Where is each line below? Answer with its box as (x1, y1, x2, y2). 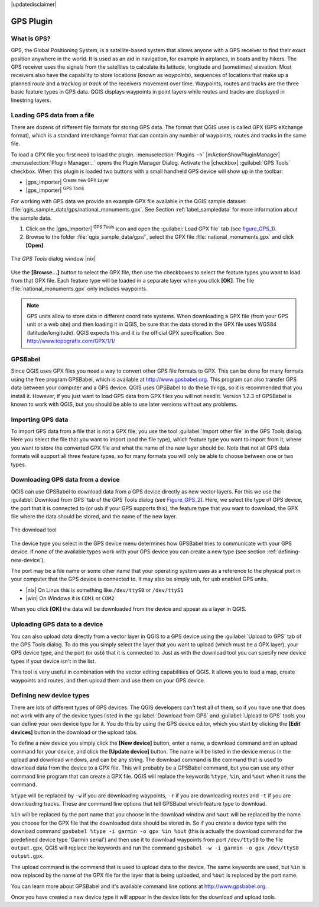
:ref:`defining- (266, 548, 301, 555)
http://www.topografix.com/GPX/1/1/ (27, 338, 115, 345)
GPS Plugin (11, 16, 53, 26)
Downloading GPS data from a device (11, 476, 121, 484)
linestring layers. (11, 97, 51, 104)
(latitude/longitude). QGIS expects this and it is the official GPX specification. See (27, 329, 224, 336)
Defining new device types (11, 691, 90, 700)
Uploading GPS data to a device (11, 620, 103, 629)
